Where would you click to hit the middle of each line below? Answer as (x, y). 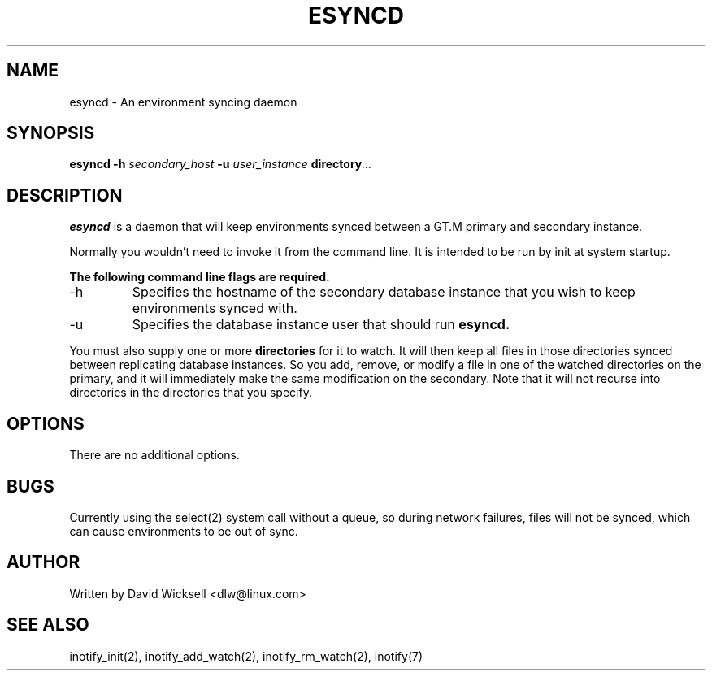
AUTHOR (43, 562)
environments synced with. (215, 308)
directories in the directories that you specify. (191, 393)
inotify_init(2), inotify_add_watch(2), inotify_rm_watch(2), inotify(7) (246, 656)
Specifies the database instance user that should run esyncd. (321, 325)
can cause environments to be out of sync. (184, 531)
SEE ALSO (48, 625)
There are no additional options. (154, 455)
